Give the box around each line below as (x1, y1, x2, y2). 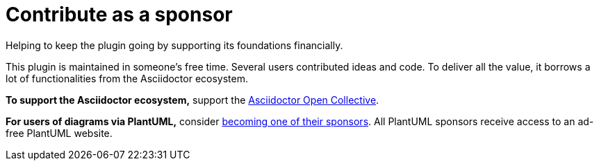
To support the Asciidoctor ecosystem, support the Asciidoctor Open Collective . (6, 93, 379, 106)
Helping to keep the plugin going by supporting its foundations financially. (6, 39, 343, 51)
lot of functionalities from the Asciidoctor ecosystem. (6, 72, 249, 84)
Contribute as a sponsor (6, 3, 233, 26)
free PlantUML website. (6, 127, 113, 139)
